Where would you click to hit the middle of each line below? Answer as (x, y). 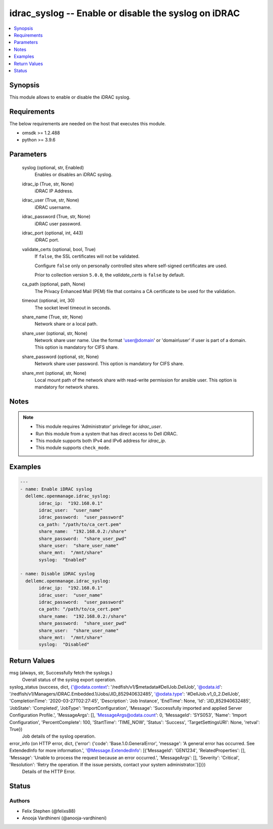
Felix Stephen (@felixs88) (49, 811)
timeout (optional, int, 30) (49, 301)
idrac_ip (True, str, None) (48, 184)
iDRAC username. (53, 207)
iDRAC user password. (58, 224)
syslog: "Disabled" (64, 645)
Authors (20, 801)
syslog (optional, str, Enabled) (53, 167)
